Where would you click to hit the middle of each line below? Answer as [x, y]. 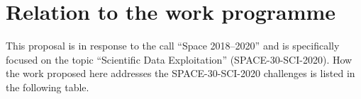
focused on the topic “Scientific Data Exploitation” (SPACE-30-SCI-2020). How [179, 59]
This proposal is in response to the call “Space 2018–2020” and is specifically [173, 46]
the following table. [48, 87]
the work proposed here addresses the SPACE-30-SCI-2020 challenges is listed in [180, 73]
